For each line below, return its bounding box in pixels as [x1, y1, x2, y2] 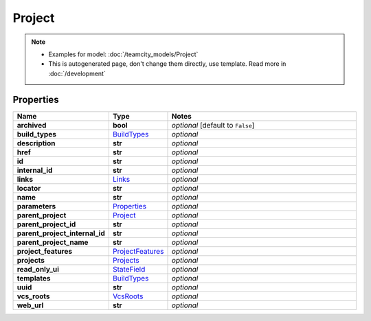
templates [16, 273, 51, 283]
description [16, 138, 56, 147]
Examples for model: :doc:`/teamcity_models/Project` [48, 50, 199, 58]
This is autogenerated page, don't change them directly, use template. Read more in [48, 60, 286, 68]
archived [16, 120, 47, 130]
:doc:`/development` [48, 69, 106, 78]
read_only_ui [16, 264, 60, 274]
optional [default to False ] [171, 120, 255, 130]
